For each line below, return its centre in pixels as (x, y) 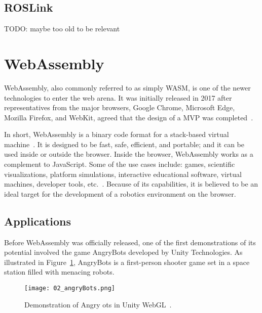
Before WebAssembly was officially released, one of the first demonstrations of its (130, 242)
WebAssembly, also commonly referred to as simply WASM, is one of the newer (127, 87)
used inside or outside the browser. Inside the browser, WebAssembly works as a (129, 154)
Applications (38, 221)
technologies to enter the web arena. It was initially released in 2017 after (118, 97)
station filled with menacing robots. (59, 272)
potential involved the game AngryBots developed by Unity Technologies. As (123, 252)
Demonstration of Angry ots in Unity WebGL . (98, 304)
